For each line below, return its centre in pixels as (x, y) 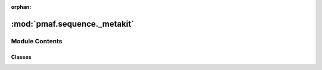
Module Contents (37, 41)
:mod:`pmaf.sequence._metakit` (72, 24)
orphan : (21, 7)
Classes (21, 57)
